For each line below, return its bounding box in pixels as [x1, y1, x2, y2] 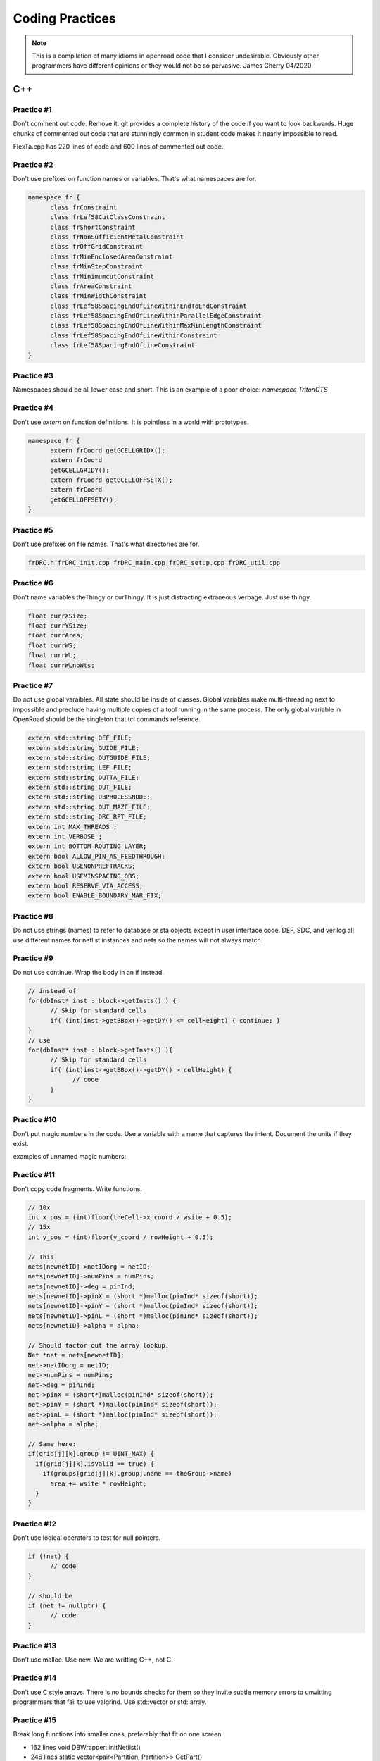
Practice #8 [13, 911, 54, 921]
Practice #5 [13, 525, 53, 535]
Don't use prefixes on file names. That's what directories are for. [13, 540, 200, 548]
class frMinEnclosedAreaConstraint [50, 252, 173, 261]
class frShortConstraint [50, 223, 137, 231]
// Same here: [27, 1440, 77, 1448]
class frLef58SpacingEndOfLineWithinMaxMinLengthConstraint [50, 321, 262, 330]
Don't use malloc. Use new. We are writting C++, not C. [13, 1655, 173, 1664]
